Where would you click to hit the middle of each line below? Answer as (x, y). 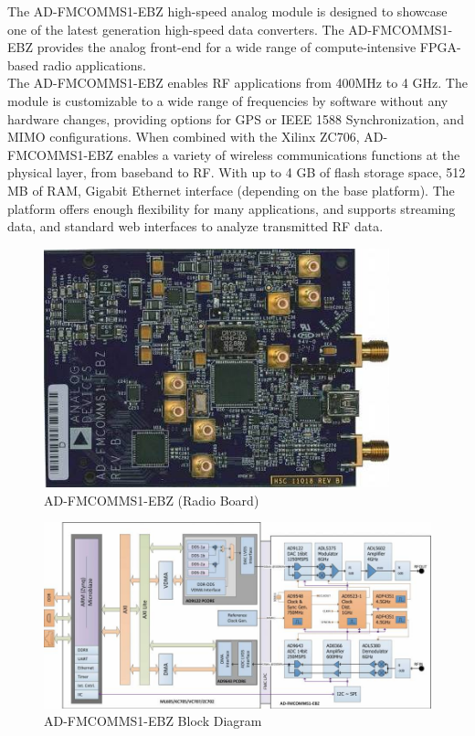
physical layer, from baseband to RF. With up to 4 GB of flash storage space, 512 (237, 172)
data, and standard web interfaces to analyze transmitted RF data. (195, 226)
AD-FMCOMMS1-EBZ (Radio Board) (152, 500)
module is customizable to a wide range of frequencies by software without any (228, 100)
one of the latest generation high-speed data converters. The (176, 29)
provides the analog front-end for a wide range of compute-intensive (227, 47)
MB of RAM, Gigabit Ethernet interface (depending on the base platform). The (231, 190)
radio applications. (94, 64)
